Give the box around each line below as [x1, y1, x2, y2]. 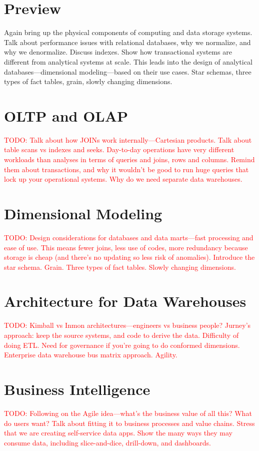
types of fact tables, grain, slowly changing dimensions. [4, 76, 172, 87]
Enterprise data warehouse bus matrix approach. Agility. [4, 349, 177, 360]
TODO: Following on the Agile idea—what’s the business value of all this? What [4, 407, 252, 418]
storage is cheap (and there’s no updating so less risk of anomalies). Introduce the [4, 252, 255, 262]
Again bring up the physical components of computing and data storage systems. [4, 27, 252, 38]
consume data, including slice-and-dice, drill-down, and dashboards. [4, 437, 211, 447]
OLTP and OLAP [4, 105, 128, 126]
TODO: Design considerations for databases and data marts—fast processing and [4, 232, 253, 242]
